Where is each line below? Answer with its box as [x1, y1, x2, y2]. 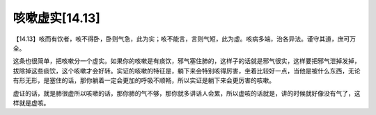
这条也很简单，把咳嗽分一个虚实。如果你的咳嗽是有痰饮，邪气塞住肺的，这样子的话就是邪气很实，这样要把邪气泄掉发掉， [13, 57, 361, 65]
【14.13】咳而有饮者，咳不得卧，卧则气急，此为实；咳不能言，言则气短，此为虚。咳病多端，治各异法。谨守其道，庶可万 [13, 35, 357, 43]
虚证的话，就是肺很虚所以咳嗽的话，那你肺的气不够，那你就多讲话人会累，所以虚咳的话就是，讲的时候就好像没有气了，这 [13, 89, 361, 97]
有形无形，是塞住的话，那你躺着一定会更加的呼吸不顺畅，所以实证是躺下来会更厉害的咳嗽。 [13, 76, 275, 85]
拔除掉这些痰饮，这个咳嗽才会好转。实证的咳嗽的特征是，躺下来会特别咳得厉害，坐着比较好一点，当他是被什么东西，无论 [13, 67, 361, 75]
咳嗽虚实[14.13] [13, 10, 101, 26]
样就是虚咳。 [13, 98, 50, 107]
